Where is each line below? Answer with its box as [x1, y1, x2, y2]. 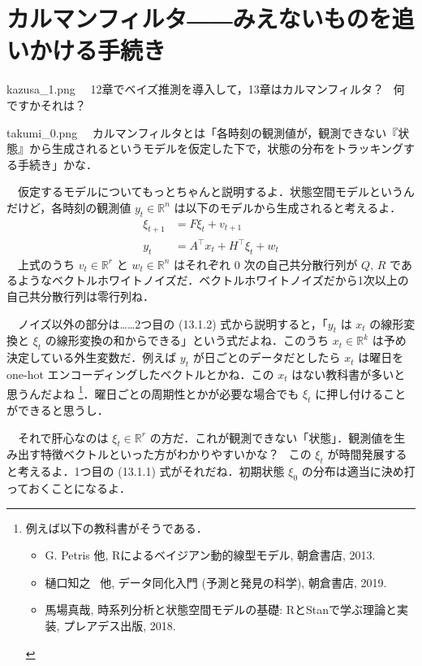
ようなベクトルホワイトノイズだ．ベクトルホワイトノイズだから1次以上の [17, 272, 409, 289]
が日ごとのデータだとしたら [192, 349, 341, 366]
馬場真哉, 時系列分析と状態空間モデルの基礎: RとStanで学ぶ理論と [45, 601, 398, 618]
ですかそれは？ [6, 96, 86, 113]
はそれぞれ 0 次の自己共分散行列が [174, 255, 358, 272]
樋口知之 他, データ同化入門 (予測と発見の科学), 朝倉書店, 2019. [45, 573, 387, 590]
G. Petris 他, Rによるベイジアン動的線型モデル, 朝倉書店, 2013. [45, 546, 376, 564]
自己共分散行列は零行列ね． [6, 288, 154, 305]
